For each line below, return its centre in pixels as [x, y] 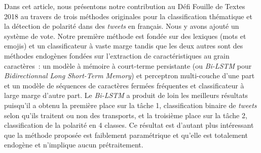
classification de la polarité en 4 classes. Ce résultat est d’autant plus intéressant [129, 125]
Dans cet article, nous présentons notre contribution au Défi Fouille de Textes [125, 6]
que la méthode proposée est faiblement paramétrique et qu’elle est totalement [126, 135]
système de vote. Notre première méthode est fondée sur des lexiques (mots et [125, 36]
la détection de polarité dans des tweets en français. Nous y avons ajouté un [122, 26]
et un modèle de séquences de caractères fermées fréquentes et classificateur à [124, 85]
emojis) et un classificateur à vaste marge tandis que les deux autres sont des [124, 46]
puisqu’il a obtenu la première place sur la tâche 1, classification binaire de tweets [130, 105]
